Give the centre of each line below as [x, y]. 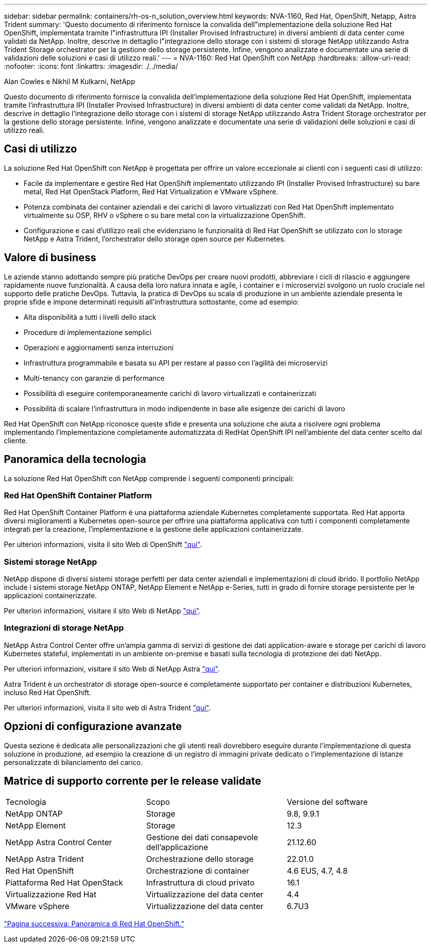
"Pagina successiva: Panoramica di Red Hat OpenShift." [94, 924]
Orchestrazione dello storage [200, 859]
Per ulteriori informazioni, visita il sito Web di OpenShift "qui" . [103, 545]
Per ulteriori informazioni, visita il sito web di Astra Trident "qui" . [108, 707]
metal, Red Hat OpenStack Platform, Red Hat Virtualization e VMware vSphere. [151, 191]
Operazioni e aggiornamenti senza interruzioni [99, 347]
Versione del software [327, 802]
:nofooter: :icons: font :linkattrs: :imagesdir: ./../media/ [91, 66]
